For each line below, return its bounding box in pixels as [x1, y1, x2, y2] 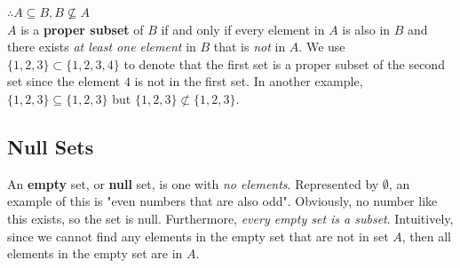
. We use [298, 37, 345, 56]
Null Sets [7, 132, 94, 160]
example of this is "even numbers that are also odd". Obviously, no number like [7, 192, 438, 210]
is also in [342, 20, 391, 38]
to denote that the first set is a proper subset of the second [123, 54, 445, 73]
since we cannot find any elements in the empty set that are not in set [7, 226, 389, 245]
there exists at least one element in [7, 37, 196, 56]
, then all [401, 226, 452, 245]
